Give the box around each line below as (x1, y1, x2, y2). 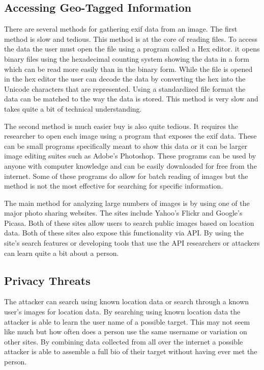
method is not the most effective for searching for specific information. (4, 180, 223, 191)
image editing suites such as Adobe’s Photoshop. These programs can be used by (4, 150, 256, 161)
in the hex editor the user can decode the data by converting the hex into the (4, 73, 246, 84)
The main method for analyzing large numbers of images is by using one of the (4, 197, 250, 208)
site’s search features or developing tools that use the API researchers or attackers (4, 237, 260, 248)
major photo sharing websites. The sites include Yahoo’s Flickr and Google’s (4, 207, 243, 218)
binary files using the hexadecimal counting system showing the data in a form (4, 53, 249, 64)
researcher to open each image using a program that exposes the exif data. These (4, 130, 257, 141)
